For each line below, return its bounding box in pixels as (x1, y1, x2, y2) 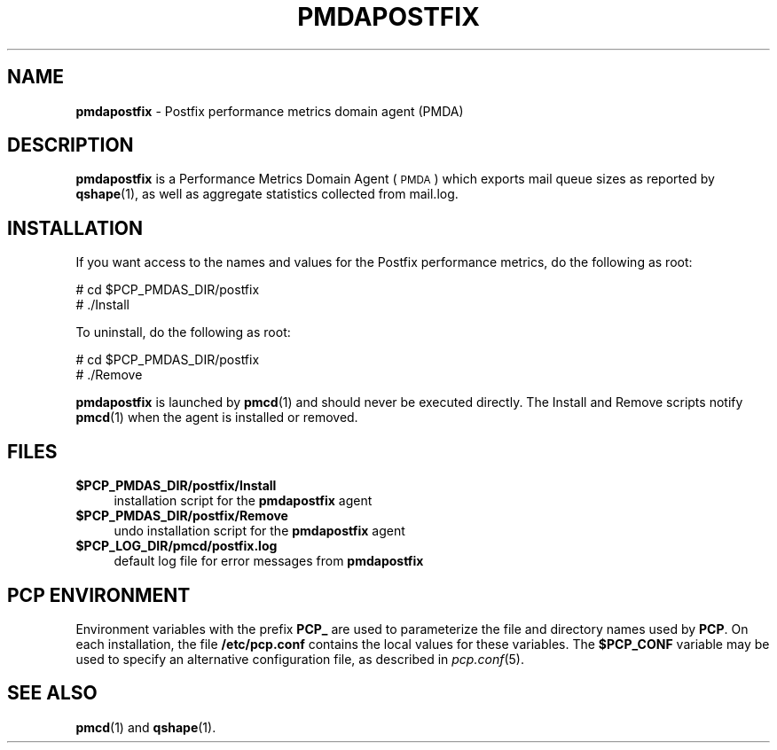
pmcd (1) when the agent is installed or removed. (75, 410, 358, 426)
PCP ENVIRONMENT (7, 583, 191, 606)
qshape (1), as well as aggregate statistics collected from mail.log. (75, 186, 459, 202)
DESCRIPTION (7, 134, 134, 157)
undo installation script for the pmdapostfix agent (114, 523, 405, 539)
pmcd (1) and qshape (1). (75, 719, 216, 735)
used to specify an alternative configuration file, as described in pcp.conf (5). (75, 651, 524, 667)
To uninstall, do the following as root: (75, 324, 291, 340)
